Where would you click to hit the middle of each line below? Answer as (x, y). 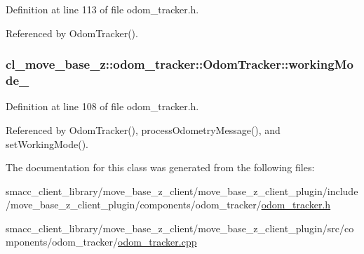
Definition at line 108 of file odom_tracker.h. (102, 106)
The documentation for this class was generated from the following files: (160, 167)
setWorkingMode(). (47, 143)
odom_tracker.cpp (157, 242)
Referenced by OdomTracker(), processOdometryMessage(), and (143, 129)
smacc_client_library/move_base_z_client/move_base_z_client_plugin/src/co (180, 228)
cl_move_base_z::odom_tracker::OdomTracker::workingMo (180, 64)
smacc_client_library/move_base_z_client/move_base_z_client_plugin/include (182, 190)
